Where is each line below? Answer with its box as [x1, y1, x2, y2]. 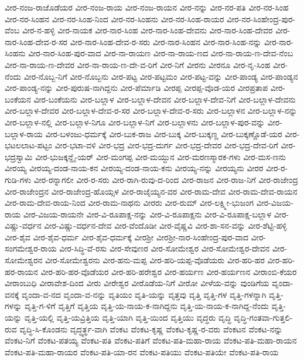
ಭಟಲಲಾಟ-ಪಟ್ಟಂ [5, 139, 52, 151]
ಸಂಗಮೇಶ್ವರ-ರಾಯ [5, 242, 57, 254]
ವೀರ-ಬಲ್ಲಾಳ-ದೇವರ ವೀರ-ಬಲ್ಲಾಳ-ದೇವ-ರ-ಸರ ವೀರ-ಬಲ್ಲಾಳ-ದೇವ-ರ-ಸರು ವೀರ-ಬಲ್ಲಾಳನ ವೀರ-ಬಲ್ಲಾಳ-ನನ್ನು [5, 104, 298, 117]
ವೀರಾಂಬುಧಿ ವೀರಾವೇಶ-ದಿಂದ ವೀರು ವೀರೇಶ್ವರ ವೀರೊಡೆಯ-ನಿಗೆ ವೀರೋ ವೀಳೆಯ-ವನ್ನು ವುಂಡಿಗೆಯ [5, 277, 269, 289]
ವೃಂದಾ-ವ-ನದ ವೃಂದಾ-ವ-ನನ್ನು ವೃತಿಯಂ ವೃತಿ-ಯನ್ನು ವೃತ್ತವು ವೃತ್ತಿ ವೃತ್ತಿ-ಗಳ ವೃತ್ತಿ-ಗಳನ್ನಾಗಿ [22, 288, 267, 300]
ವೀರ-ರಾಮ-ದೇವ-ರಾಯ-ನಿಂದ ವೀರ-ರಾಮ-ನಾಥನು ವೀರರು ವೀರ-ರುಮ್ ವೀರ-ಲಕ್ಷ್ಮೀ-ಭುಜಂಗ [5, 196, 254, 209]
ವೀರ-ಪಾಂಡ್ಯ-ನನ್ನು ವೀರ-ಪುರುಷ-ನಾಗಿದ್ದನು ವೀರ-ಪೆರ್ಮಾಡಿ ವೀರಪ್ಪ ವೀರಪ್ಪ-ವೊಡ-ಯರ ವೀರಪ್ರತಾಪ [5, 81, 268, 94]
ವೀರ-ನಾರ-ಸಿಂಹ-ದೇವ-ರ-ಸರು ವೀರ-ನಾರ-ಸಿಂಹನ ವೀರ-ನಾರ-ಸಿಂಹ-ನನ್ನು [70, 35, 262, 47]
